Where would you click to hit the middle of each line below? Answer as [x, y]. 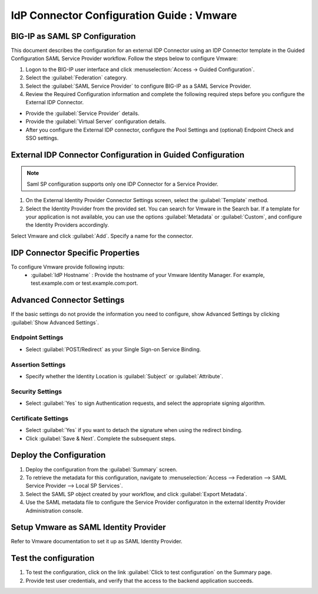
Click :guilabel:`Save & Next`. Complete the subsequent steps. [101, 438]
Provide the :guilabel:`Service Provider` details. [82, 113]
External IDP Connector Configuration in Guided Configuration [127, 155]
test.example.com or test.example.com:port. [85, 283]
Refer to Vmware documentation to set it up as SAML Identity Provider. [97, 542]
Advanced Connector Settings [68, 300]
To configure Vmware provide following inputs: [68, 267]
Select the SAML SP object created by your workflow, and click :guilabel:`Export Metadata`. [136, 494]
